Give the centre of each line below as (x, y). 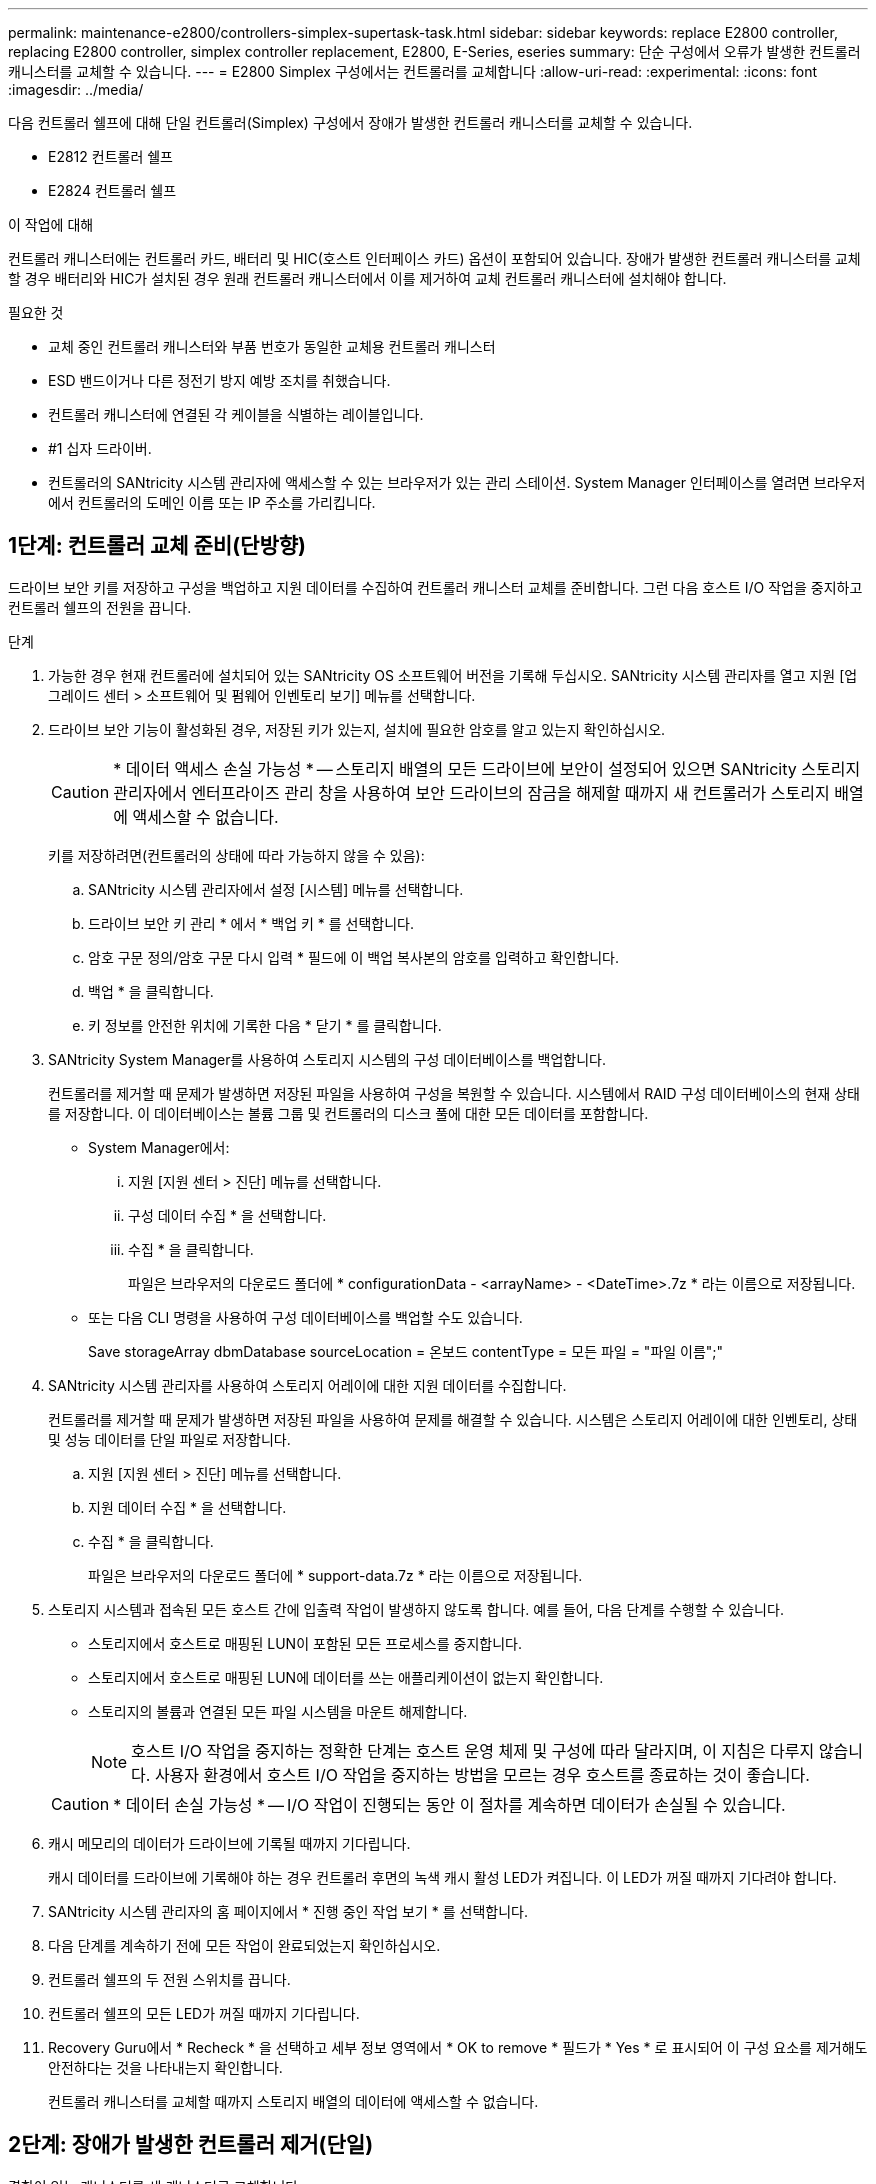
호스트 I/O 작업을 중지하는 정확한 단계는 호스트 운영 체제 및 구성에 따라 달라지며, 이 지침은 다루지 (473, 1750)
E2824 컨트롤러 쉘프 (112, 190)
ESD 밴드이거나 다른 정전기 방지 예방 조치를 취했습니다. (219, 380)
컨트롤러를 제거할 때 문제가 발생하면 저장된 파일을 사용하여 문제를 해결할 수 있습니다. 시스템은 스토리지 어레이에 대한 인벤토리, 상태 (453, 1419)
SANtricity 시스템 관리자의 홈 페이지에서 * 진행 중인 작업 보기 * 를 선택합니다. (288, 1911)
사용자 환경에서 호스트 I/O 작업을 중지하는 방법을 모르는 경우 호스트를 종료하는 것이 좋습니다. (482, 1774)
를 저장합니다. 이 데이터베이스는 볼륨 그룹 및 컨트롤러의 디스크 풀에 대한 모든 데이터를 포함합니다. (348, 1113)
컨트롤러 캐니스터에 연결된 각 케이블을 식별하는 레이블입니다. (236, 414)
